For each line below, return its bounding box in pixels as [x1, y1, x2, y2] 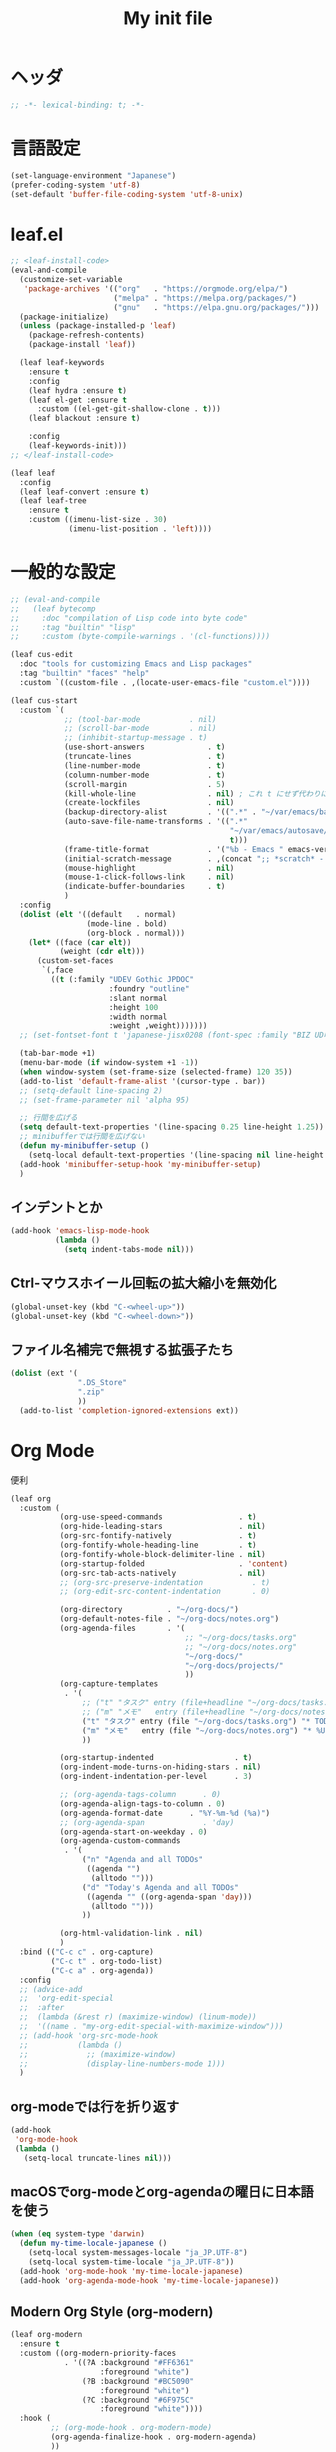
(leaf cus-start [10, 695, 78, 706]
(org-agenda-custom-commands [59, 1836, 182, 1846]
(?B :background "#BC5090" [81, 2376, 195, 2386]
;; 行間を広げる [19, 1113, 78, 1123]
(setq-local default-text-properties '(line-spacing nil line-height [28, 1150, 325, 1160]
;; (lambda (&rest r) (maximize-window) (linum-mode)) [19, 2012, 257, 2022]
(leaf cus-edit [10, 650, 74, 660]
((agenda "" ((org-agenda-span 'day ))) [86, 1892, 253, 1902]
